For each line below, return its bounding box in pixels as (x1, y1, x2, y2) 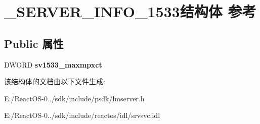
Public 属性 (4, 35, 64, 51)
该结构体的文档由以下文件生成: (4, 76, 105, 87)
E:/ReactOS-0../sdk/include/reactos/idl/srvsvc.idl (4, 110, 160, 120)
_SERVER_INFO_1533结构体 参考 (4, 1, 256, 22)
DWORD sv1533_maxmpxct (4, 59, 102, 70)
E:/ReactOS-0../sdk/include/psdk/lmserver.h (4, 93, 145, 103)
